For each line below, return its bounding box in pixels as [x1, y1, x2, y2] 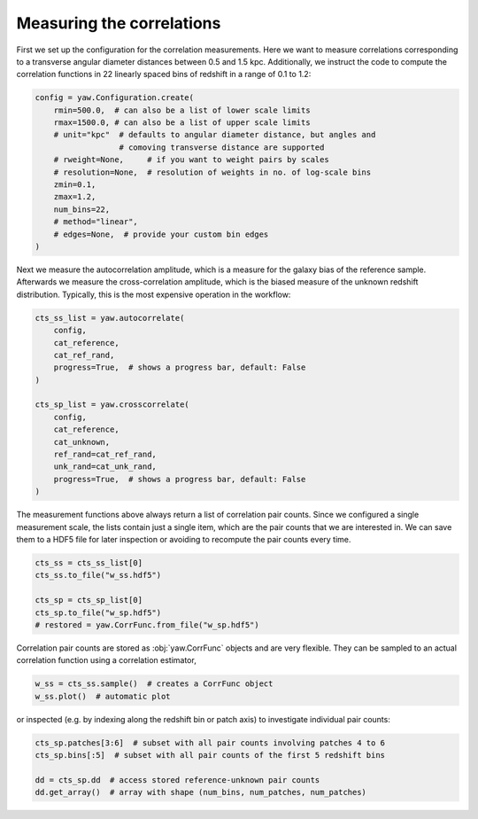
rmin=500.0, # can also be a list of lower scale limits [53, 105, 311, 115]
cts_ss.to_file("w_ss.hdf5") [35, 570, 162, 581]
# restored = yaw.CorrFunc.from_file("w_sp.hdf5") [35, 620, 260, 629]
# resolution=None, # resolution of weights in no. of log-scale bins [53, 167, 372, 177]
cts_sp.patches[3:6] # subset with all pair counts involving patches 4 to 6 [35, 737, 385, 748]
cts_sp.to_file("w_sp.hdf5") [35, 607, 162, 618]
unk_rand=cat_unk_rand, [53, 462, 157, 472]
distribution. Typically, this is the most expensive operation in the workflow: [16, 289, 291, 300]
